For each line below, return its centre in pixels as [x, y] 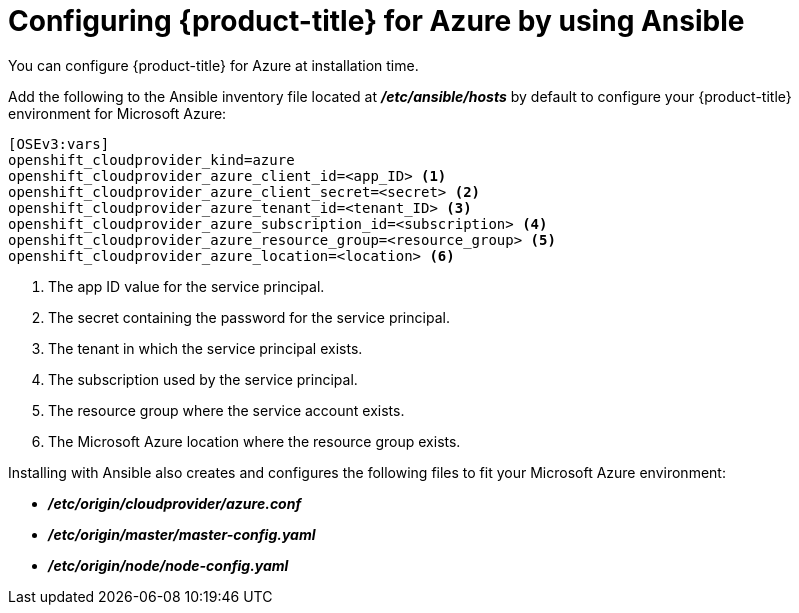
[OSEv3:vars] [59, 143]
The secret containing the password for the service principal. [249, 317]
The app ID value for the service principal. [186, 286]
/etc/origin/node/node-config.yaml [168, 565]
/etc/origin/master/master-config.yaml [182, 534]
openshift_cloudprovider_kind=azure [151, 159]
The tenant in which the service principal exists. [205, 348]
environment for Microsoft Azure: [117, 113]
